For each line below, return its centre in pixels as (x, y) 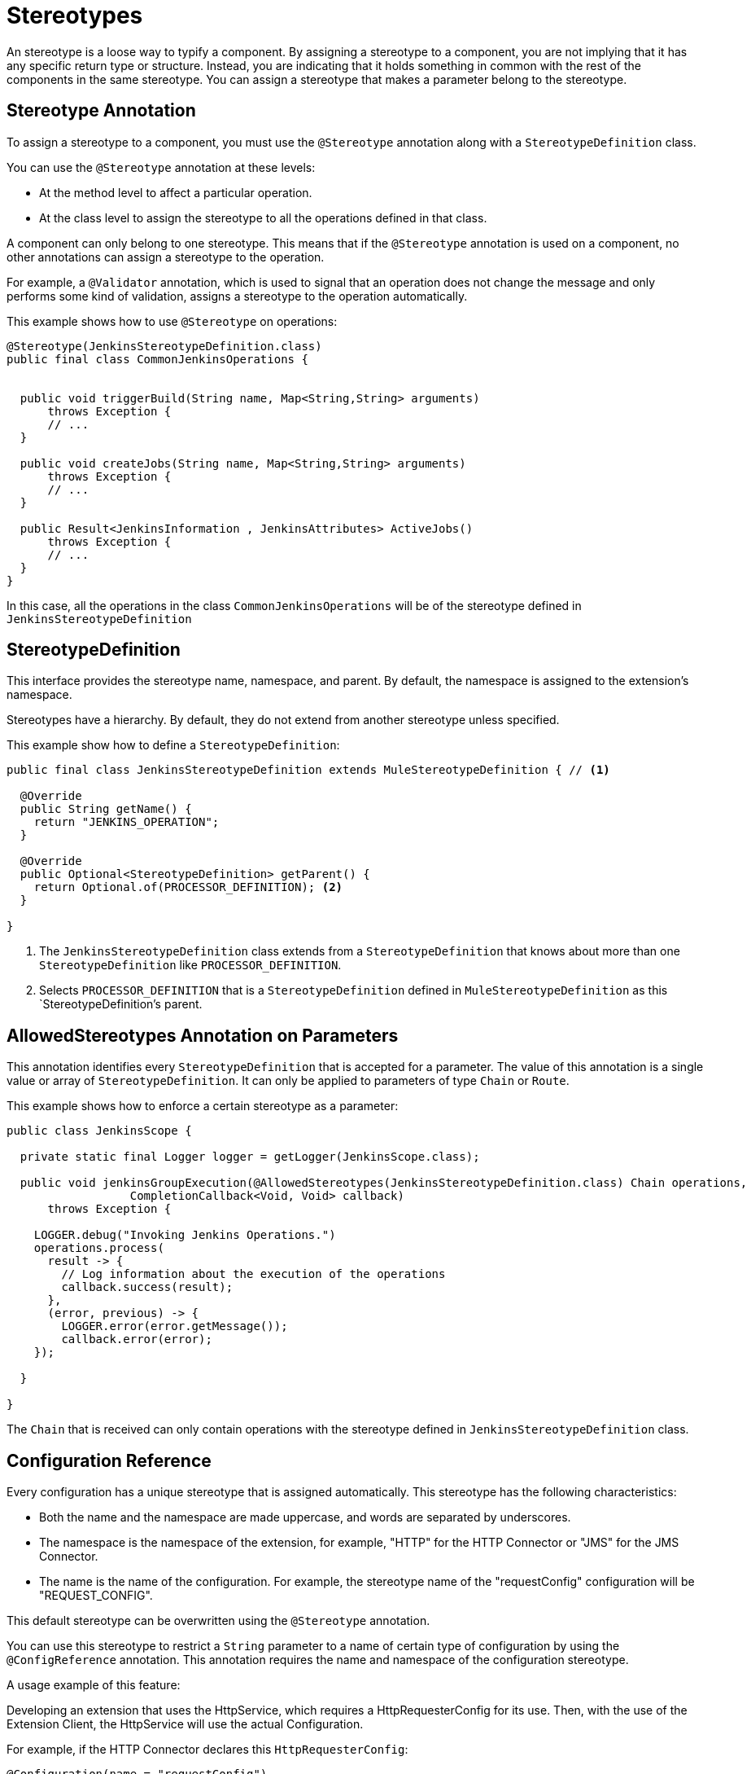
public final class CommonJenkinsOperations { (157, 359)
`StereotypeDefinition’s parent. (121, 1004)
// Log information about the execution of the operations (253, 1274)
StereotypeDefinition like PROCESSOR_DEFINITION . (190, 965)
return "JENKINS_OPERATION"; (127, 822)
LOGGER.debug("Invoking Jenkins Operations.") (185, 1235)
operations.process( (99, 1248)
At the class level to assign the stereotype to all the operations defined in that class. (263, 217)
